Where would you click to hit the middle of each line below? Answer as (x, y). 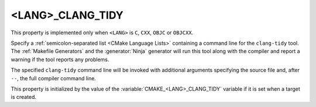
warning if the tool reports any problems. (60, 59)
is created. (24, 97)
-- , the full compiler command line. (54, 78)
